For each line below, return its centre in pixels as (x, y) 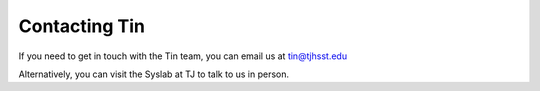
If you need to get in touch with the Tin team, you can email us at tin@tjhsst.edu (183, 56)
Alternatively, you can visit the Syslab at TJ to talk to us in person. (154, 74)
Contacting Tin (81, 26)
